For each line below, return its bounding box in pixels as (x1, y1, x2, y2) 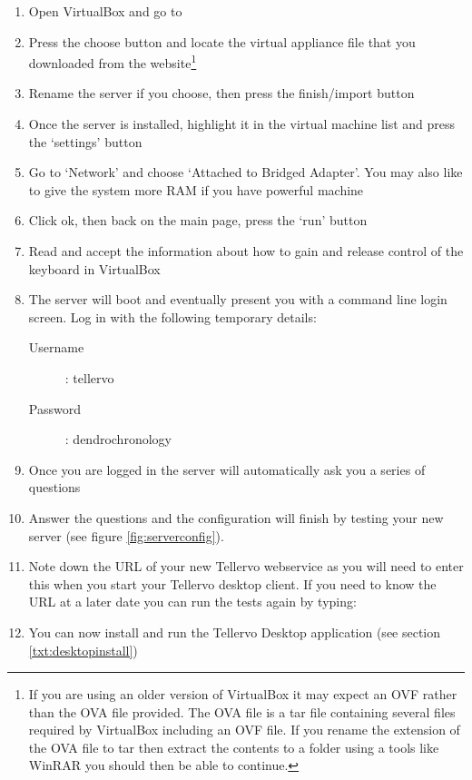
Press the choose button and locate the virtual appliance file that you (28, 32, 416, 51)
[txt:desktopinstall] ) (28, 640, 138, 659)
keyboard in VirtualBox (28, 259, 161, 278)
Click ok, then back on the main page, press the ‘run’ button (28, 211, 368, 230)
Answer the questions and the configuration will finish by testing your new (28, 508, 444, 527)
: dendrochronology (64, 429, 172, 449)
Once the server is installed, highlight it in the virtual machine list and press (28, 114, 456, 133)
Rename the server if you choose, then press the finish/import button (28, 84, 415, 103)
